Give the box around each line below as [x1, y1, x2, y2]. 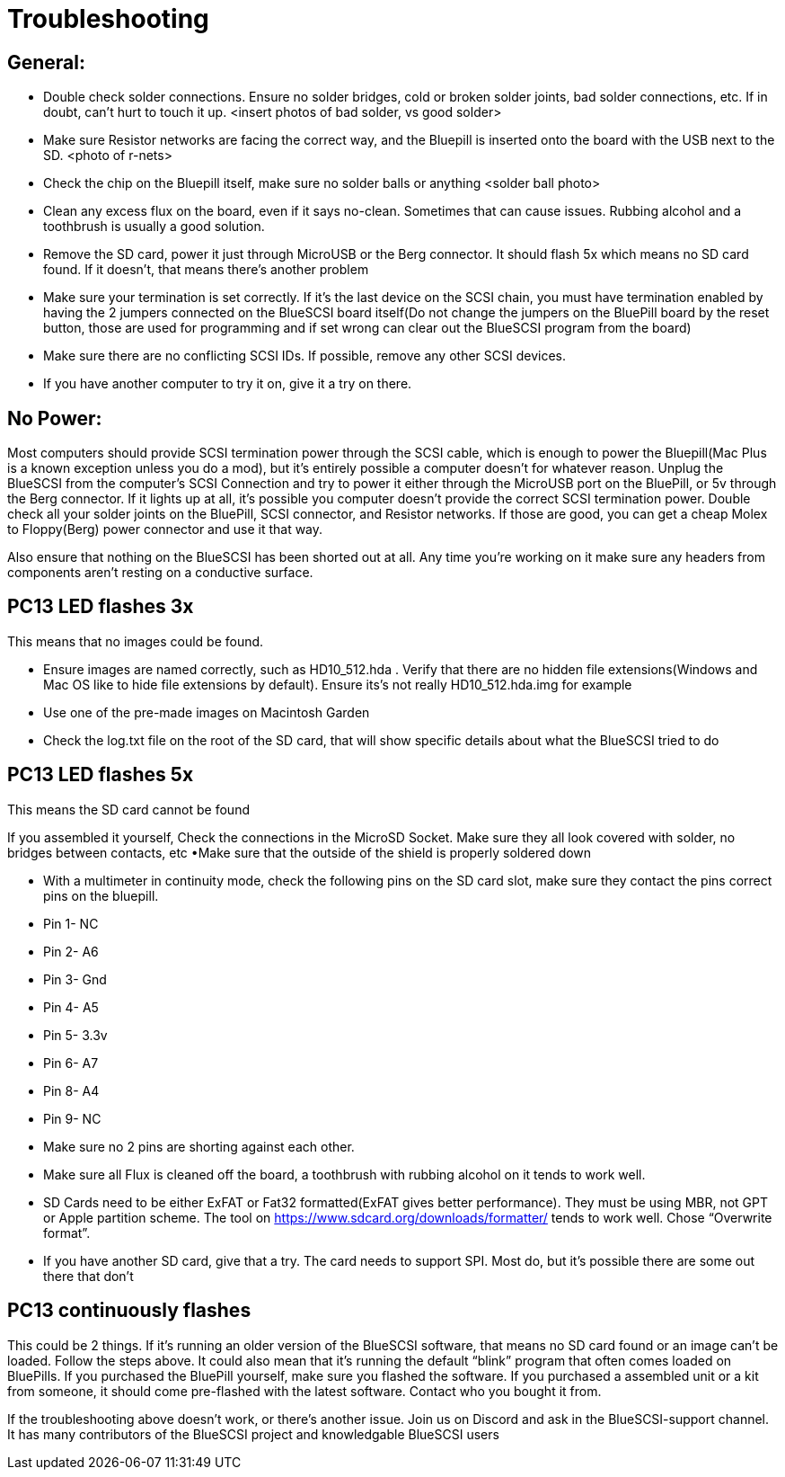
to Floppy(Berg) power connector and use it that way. [7, 521, 323, 538]
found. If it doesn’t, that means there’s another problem [43, 262, 369, 278]
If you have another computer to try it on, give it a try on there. [43, 376, 412, 392]
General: [7, 50, 86, 74]
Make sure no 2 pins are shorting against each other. [43, 1138, 355, 1154]
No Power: [7, 406, 102, 430]
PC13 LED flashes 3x [7, 595, 194, 618]
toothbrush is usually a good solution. [43, 218, 265, 235]
